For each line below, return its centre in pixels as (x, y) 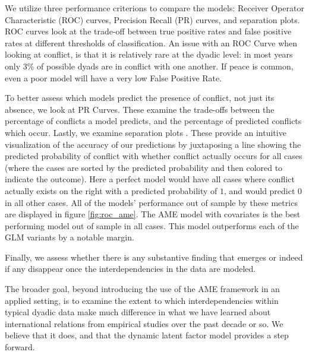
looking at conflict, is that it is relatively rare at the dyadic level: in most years (149, 54)
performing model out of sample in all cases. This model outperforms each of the (152, 225)
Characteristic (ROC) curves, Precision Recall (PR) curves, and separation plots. (152, 19)
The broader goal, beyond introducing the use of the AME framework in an (142, 289)
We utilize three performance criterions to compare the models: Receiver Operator (154, 8)
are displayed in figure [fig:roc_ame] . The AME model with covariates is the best (153, 214)
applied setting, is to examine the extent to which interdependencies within (142, 300)
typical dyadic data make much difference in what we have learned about (138, 312)
